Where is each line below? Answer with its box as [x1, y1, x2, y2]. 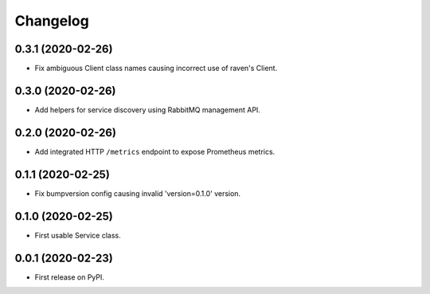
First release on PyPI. [34, 272, 105, 282]
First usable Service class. [34, 230, 121, 240]
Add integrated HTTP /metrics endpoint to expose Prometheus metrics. [34, 147, 276, 156]
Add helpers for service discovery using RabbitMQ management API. [34, 104, 260, 115]
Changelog [14, 12, 89, 29]
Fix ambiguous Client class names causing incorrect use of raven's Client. [34, 64, 278, 73]
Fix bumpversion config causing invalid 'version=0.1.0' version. [34, 188, 241, 198]
